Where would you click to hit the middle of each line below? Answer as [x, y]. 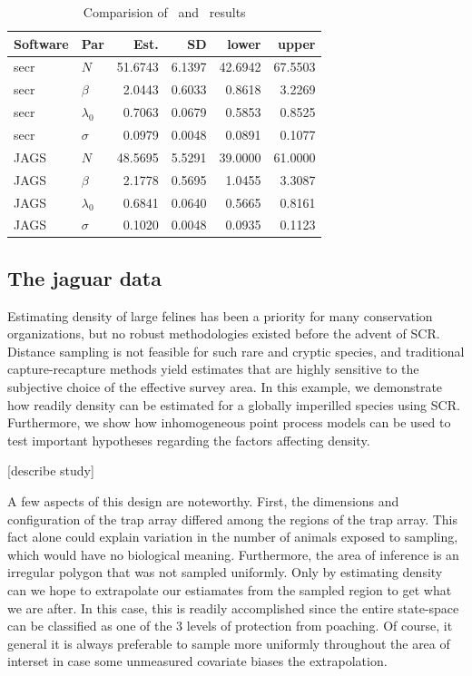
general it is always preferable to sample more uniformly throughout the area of [229, 643]
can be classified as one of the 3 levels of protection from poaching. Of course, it [230, 626]
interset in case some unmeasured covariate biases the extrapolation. [197, 661]
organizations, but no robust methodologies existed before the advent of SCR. [224, 333]
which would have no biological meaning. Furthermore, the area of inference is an [233, 554]
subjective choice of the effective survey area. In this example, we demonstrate [225, 387]
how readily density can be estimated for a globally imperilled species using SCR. [234, 404]
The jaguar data [84, 277]
